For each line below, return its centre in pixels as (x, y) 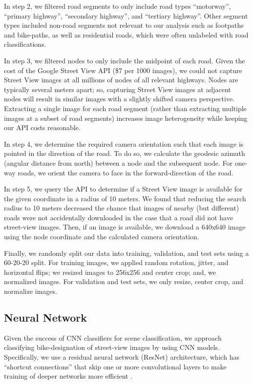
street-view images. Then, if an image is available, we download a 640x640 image (125, 227)
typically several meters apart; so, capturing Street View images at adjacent (117, 89)
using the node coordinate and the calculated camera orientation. (102, 237)
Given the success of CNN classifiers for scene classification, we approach (113, 337)
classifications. (25, 44)
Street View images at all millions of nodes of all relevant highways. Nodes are (121, 80)
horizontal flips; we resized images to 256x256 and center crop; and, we (110, 272)
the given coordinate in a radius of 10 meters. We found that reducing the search (125, 198)
